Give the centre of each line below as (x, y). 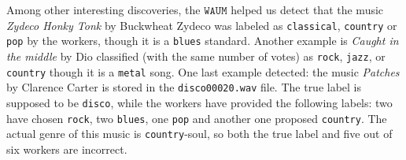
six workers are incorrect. (67, 149)
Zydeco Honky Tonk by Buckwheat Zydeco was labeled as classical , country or (202, 25)
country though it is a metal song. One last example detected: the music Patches (203, 71)
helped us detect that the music (307, 9)
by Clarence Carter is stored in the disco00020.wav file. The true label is (184, 87)
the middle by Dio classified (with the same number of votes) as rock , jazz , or (196, 56)
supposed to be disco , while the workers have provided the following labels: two (199, 102)
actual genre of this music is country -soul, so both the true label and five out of (199, 134)
